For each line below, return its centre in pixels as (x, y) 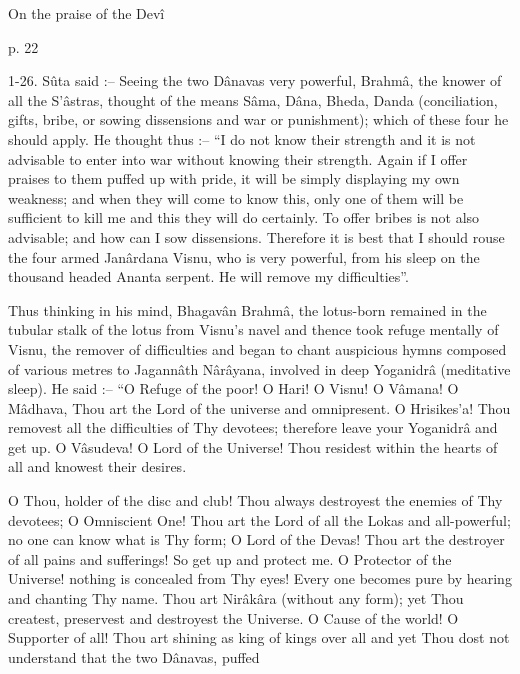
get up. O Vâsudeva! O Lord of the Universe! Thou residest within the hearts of (253, 446)
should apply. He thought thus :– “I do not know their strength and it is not (242, 138)
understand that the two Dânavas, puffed (134, 656)
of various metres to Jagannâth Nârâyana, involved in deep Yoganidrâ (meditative (259, 368)
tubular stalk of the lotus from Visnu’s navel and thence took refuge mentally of (253, 329)
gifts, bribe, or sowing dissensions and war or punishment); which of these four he (258, 119)
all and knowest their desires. (97, 466)
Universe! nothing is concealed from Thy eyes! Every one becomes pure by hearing (260, 578)
